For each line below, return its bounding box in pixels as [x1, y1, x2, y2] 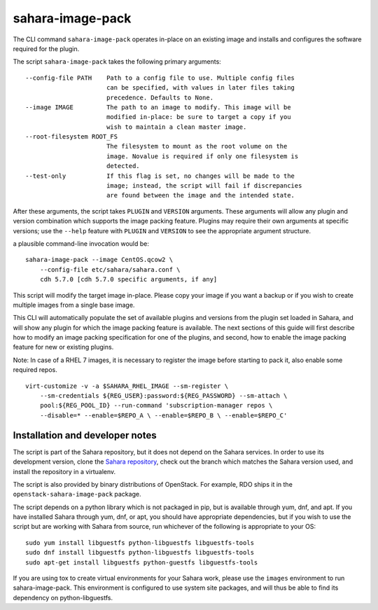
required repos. [13, 366, 57, 374]
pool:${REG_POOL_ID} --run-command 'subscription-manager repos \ [39, 401, 273, 410]
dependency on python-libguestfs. [13, 593, 113, 602]
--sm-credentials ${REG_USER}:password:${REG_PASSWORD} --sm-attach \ [39, 392, 288, 400]
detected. [106, 162, 140, 170]
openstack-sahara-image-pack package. [13, 490, 141, 499]
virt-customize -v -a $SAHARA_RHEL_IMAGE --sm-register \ [25, 382, 229, 390]
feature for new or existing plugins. [13, 343, 114, 352]
